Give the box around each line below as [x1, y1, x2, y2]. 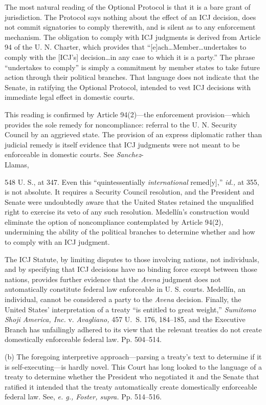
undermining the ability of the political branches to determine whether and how [5, 226, 255, 237]
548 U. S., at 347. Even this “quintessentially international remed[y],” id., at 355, [5, 176, 259, 187]
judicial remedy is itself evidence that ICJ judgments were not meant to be [5, 139, 240, 150]
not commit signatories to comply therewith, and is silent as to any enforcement [5, 22, 256, 32]
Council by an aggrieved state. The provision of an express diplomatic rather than [5, 129, 262, 140]
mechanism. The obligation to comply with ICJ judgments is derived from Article [5, 31, 261, 42]
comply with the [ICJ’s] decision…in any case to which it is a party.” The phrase [5, 51, 255, 62]
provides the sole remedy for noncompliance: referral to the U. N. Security [5, 119, 237, 130]
